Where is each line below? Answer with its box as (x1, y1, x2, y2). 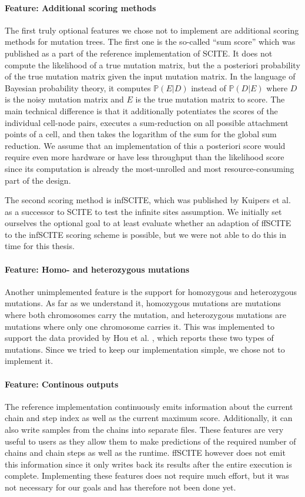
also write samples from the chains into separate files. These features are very (5, 423, 284, 436)
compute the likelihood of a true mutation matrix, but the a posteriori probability (5, 58, 300, 71)
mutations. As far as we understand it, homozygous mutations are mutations (5, 297, 281, 309)
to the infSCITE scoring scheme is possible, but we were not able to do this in (5, 228, 287, 240)
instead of (191, 81, 226, 94)
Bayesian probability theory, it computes (5, 81, 151, 94)
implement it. (5, 354, 53, 367)
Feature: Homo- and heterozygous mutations (5, 263, 190, 275)
